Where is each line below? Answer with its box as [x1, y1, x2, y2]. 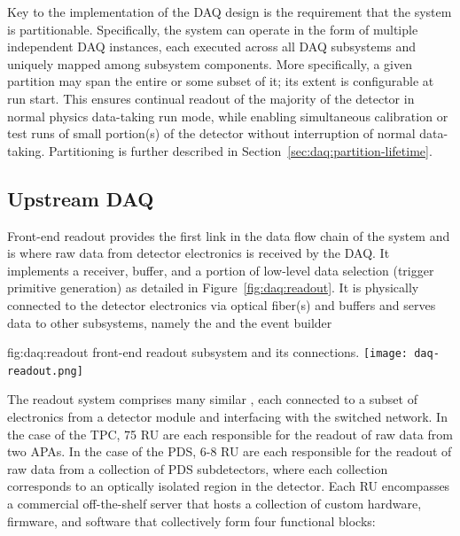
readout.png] [7, 364, 83, 377]
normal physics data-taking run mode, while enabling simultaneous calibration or [7, 106, 448, 125]
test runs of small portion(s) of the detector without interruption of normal [7, 124, 416, 143]
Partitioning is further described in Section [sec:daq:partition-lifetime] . [49, 141, 433, 159]
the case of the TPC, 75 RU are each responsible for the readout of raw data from [7, 424, 453, 443]
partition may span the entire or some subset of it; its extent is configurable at [7, 72, 434, 90]
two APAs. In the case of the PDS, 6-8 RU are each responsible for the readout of [7, 442, 452, 461]
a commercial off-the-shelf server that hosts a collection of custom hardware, [7, 493, 422, 512]
